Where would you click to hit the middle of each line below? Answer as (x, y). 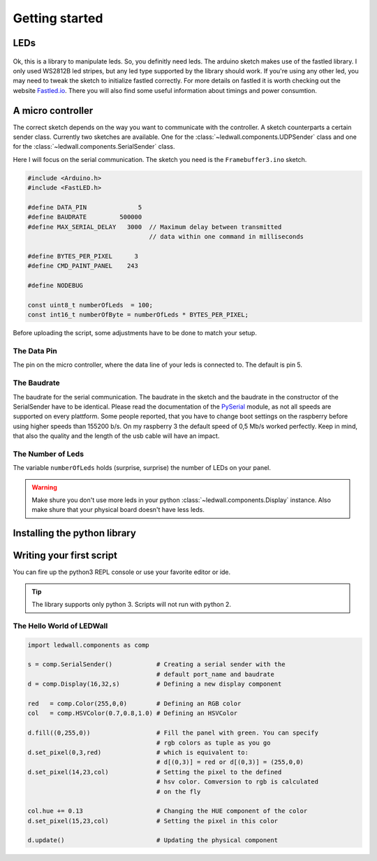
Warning (44, 487)
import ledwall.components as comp (88, 645)
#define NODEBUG (56, 286)
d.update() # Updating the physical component (153, 840)
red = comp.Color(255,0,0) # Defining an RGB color (134, 704)
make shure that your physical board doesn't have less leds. (118, 510)
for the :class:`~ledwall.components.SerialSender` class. (94, 147)
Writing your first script (65, 555)
